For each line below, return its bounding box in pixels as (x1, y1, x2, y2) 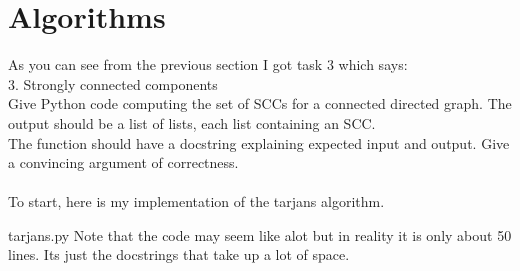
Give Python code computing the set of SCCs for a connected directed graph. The (8, 93, 512, 114)
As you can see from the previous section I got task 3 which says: (8, 54, 408, 75)
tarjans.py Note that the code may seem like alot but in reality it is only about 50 (8, 224, 512, 245)
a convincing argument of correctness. (8, 152, 239, 173)
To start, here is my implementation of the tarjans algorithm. (8, 191, 385, 212)
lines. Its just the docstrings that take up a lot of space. (8, 244, 350, 265)
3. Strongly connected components (8, 73, 218, 94)
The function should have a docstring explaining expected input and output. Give (8, 132, 510, 153)
